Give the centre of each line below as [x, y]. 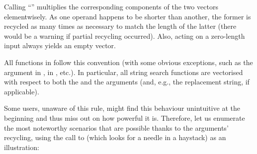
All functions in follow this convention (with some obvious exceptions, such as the [128, 62]
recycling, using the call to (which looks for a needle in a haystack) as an [115, 137]
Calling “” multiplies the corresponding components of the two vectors [111, 6]
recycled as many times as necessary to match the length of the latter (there [120, 26]
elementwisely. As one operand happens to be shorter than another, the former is [128, 16]
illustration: [22, 147]
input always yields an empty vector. [60, 45]
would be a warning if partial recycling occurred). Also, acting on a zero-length [125, 36]
